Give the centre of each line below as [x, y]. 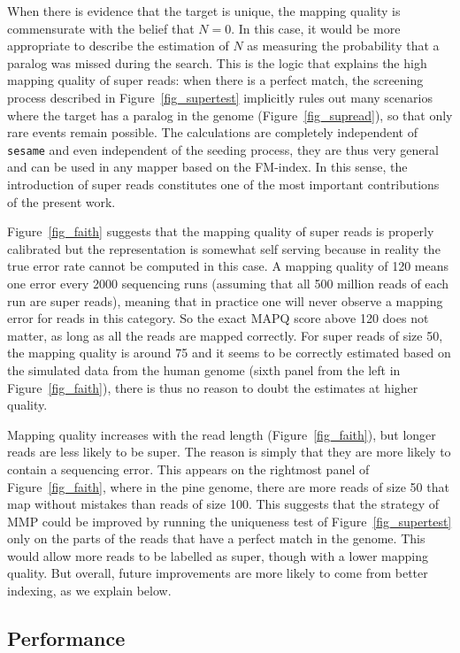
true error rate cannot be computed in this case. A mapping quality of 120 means [228, 266]
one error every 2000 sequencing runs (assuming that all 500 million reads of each [228, 283]
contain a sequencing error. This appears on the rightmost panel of [188, 469]
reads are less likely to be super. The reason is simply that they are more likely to [229, 452]
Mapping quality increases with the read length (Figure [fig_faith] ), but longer [222, 434]
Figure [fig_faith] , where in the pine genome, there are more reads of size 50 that [228, 486]
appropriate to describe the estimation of [118, 46]
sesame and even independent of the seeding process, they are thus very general [223, 149]
